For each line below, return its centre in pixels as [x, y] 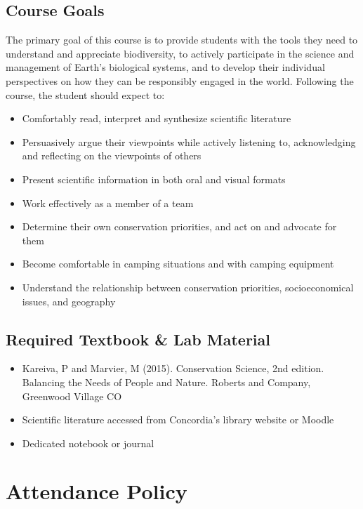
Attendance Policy [97, 491]
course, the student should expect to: [85, 94]
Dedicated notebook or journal [88, 443]
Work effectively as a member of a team [108, 203]
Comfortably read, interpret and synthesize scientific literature [157, 118]
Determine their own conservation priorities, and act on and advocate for [179, 226]
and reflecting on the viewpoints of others [112, 156]
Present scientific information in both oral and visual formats [154, 179]
